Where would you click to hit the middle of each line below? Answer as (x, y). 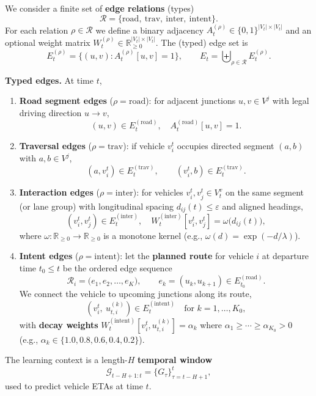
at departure (285, 256)
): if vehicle (144, 145)
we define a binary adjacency (150, 30)
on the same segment (265, 192)
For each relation (37, 30)
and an (299, 30)
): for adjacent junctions (191, 101)
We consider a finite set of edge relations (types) (100, 8)
